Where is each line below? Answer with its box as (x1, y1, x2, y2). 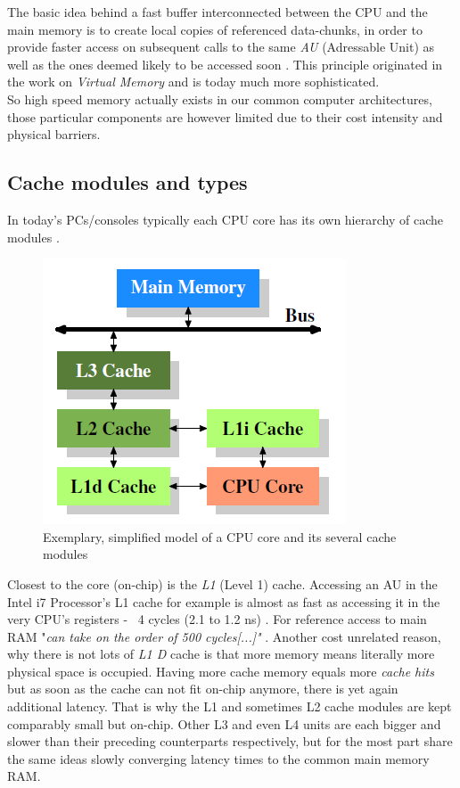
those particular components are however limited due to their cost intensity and (7, 107, 443, 126)
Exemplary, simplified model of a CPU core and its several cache (43, 527, 397, 546)
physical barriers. (7, 125, 101, 144)
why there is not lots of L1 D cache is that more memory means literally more (7, 644, 435, 663)
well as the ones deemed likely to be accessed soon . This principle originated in (7, 54, 443, 73)
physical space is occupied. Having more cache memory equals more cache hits (7, 661, 434, 680)
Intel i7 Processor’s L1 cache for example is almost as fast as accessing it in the (7, 592, 440, 611)
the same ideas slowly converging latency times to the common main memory (7, 749, 430, 767)
